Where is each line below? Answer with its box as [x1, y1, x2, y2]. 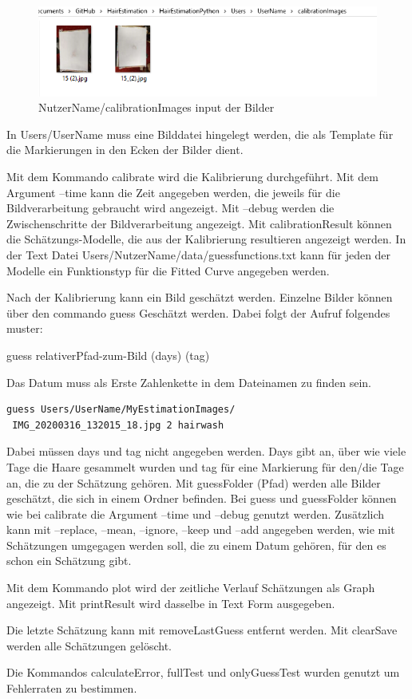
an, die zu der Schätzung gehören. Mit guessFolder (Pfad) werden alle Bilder [6, 474, 381, 491]
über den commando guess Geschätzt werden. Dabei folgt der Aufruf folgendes [6, 304, 390, 321]
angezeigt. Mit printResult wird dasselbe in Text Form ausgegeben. [6, 594, 335, 611]
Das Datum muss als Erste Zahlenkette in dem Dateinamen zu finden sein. [6, 373, 372, 390]
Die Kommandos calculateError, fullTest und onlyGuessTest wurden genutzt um [6, 664, 400, 681]
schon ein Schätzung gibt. [6, 552, 132, 569]
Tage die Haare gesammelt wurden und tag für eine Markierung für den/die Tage [6, 458, 404, 475]
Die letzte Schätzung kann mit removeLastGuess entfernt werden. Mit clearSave [6, 622, 398, 638]
